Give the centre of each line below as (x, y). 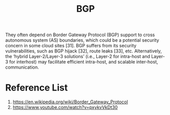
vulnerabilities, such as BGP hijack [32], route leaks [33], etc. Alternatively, (83, 51)
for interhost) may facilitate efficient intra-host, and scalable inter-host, (84, 62)
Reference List (36, 88)
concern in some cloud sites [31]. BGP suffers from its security (71, 46)
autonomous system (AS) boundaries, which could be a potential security (82, 40)
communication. (22, 67)
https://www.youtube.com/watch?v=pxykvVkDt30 (65, 107)
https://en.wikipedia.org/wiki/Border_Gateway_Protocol (70, 102)
